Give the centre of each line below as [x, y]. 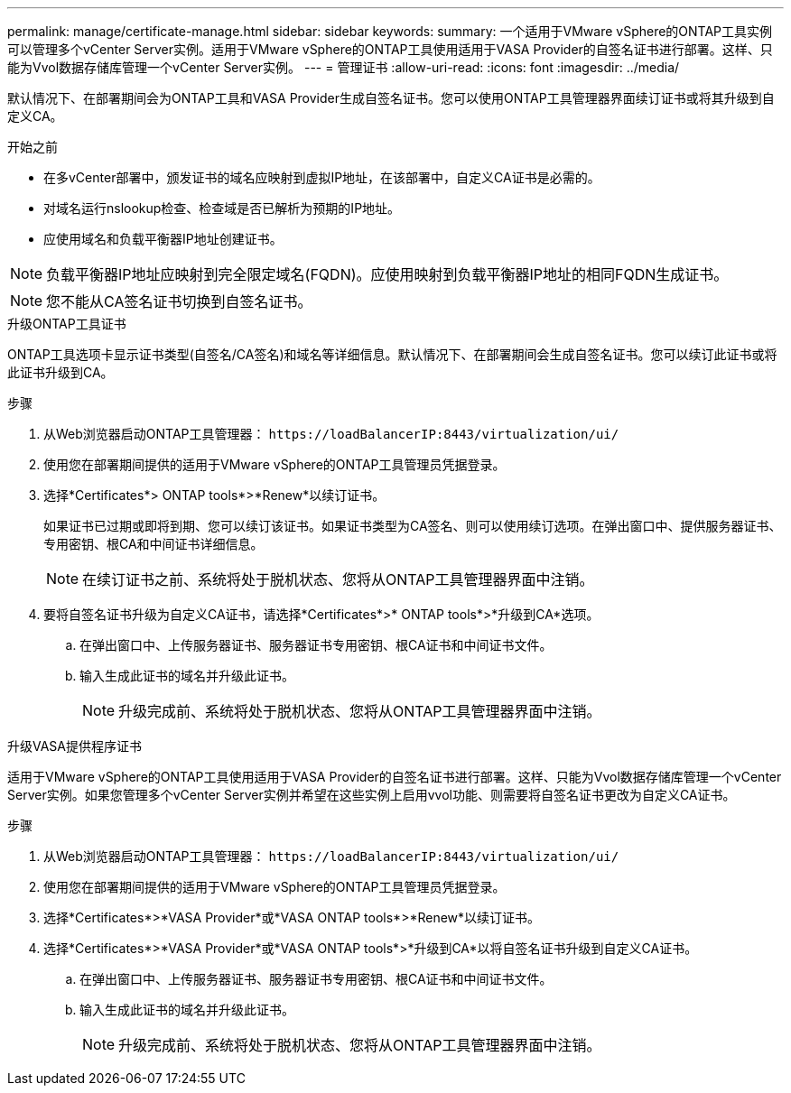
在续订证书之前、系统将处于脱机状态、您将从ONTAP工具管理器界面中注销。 [338, 579]
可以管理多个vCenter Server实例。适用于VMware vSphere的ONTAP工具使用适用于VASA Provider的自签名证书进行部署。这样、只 [390, 49]
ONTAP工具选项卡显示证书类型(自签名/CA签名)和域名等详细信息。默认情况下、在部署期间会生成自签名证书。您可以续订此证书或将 [392, 354]
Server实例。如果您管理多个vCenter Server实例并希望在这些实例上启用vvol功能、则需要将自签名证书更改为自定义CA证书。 [372, 795]
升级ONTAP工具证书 [67, 324]
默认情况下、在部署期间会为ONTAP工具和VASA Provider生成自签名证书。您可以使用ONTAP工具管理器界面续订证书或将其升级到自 [391, 98]
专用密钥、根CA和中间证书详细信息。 [154, 544]
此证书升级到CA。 [60, 372]
